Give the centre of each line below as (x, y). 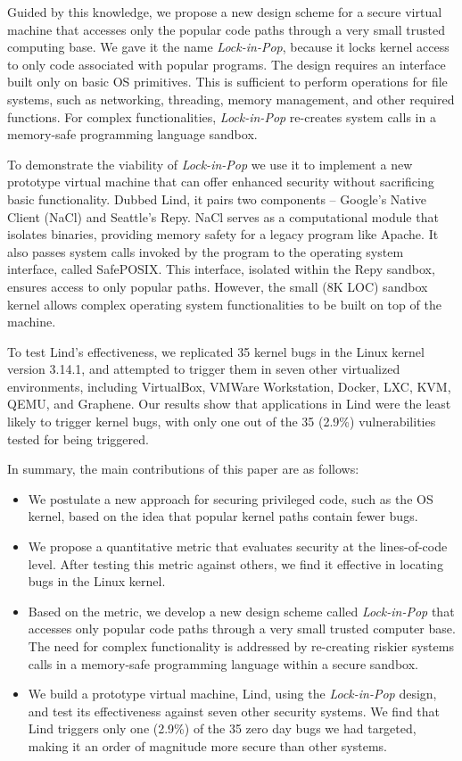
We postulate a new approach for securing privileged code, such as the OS (231, 498)
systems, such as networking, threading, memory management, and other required (231, 99)
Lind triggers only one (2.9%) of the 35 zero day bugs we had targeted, (222, 728)
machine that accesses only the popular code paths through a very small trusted (226, 29)
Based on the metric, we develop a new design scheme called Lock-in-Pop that (241, 611)
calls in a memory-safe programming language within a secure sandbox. (223, 663)
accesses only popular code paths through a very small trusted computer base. (242, 629)
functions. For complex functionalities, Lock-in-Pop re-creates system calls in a (222, 116)
